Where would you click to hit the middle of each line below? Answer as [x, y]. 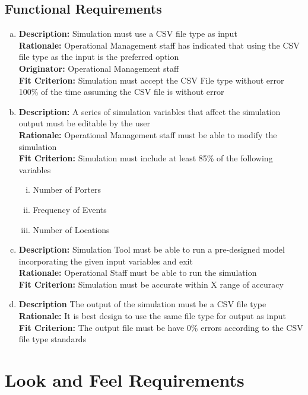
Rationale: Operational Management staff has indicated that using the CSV [159, 45]
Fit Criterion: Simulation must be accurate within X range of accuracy [151, 284]
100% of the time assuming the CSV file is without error [121, 92]
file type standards [53, 339]
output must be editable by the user [84, 123]
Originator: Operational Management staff [99, 68]
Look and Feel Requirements [125, 380]
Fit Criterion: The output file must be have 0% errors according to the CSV [161, 327]
